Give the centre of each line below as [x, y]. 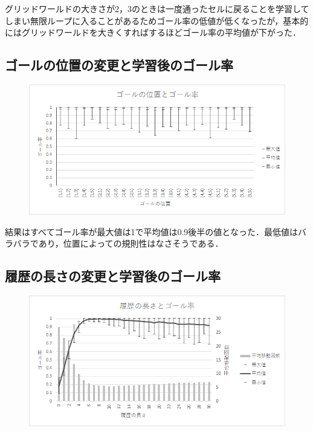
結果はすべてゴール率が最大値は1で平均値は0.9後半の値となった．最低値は [151, 231]
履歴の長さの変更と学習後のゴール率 [113, 276]
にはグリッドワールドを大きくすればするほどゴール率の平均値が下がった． [153, 32]
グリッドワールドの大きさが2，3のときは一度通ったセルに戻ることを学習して [157, 8]
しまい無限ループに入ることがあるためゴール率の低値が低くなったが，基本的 [157, 20]
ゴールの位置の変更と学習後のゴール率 [119, 65]
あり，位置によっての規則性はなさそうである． [131, 243]
